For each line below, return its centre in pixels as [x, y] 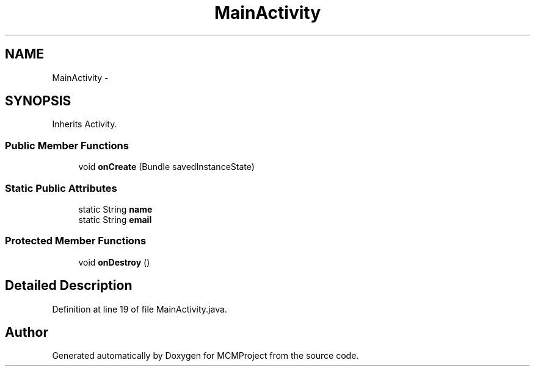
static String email [115, 219]
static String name [115, 209]
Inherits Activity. [85, 124]
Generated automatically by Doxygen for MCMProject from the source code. [206, 356]
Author [27, 332]
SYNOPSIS [38, 101]
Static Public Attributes [61, 188]
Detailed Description [69, 286]
